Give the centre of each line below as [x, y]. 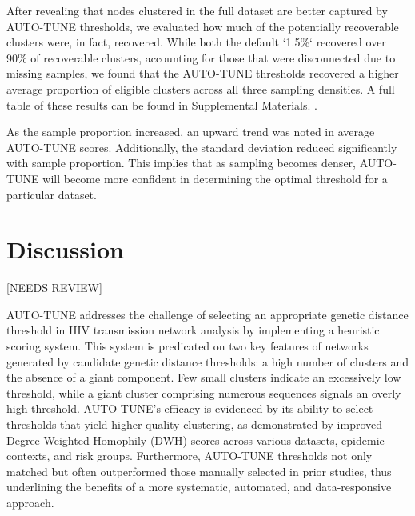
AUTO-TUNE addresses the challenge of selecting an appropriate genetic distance [207, 314]
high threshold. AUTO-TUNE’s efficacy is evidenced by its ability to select [190, 408]
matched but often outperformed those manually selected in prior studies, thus [199, 471]
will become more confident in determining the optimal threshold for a [215, 178]
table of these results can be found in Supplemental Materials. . [162, 104]
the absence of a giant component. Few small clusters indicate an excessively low [204, 377]
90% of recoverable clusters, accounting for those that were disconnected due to [201, 57]
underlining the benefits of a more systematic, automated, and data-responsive [199, 487]
